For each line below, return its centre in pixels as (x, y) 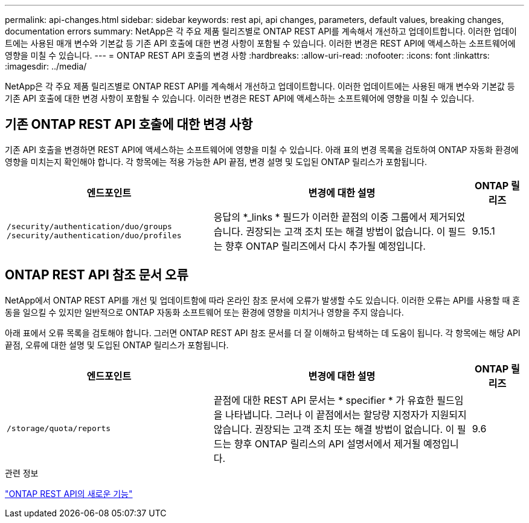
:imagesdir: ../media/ (46, 66)
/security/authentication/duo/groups (89, 226)
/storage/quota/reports (59, 429)
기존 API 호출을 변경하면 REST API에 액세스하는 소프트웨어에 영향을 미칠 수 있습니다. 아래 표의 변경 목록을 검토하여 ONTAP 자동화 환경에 (262, 149)
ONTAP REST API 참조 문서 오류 (97, 275)
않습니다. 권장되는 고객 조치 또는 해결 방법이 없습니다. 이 (334, 429)
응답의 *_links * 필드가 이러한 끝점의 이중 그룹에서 (320, 217)
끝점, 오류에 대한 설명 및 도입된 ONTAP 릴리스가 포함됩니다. (117, 345)
